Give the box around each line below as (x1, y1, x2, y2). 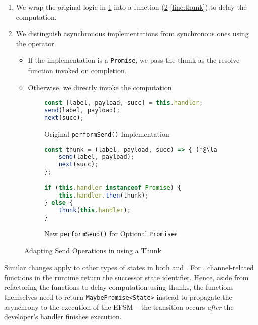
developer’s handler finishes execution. (4, 311, 122, 322)
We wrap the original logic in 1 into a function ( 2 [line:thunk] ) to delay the (16, 2, 247, 12)
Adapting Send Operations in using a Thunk (24, 245, 161, 255)
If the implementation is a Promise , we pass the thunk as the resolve (28, 55, 240, 66)
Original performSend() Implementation (44, 128, 169, 139)
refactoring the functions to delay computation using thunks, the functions (4, 282, 234, 292)
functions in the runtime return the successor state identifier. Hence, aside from (4, 272, 249, 282)
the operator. (16, 38, 56, 48)
